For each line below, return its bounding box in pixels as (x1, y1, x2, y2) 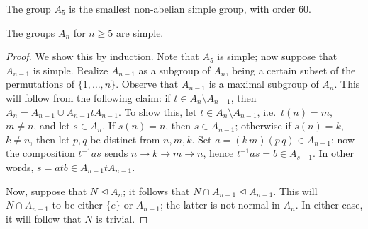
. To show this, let (118, 104, 197, 119)
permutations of (6, 76, 74, 91)
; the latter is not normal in (160, 197, 280, 212)
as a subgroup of (138, 62, 211, 77)
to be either (52, 197, 103, 212)
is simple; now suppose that (217, 49, 338, 64)
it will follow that (6, 211, 82, 225)
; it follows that (123, 183, 190, 198)
